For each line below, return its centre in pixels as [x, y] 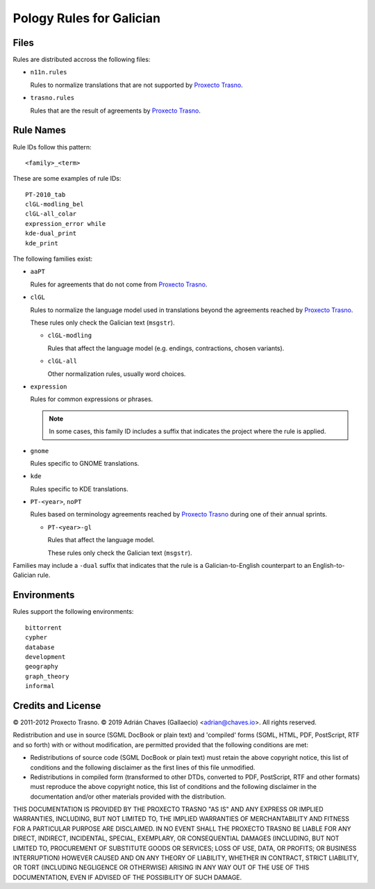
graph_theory [47, 676]
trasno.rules [52, 98]
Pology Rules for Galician [87, 18]
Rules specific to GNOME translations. [85, 463]
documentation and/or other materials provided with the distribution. [128, 797]
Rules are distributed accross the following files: [82, 60]
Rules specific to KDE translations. [79, 489]
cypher [36, 637]
